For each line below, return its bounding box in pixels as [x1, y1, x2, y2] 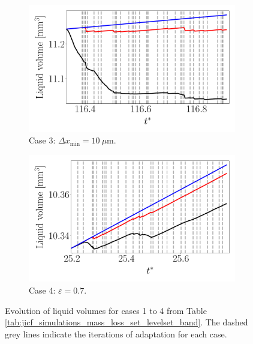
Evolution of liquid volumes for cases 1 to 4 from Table [5, 304, 207, 316]
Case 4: [29, 284, 56, 297]
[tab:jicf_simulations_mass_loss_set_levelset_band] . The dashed [5, 316, 248, 328]
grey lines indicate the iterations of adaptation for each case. [5, 327, 227, 340]
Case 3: [29, 134, 56, 146]
